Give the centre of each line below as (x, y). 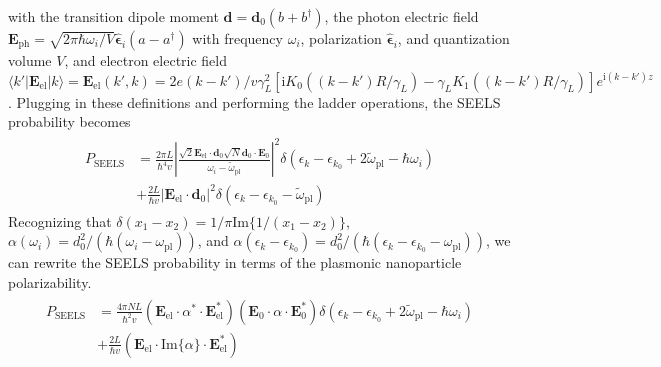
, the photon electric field (401, 16)
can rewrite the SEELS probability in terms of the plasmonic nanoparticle (235, 262)
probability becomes (69, 121)
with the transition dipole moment (113, 16)
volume (30, 60)
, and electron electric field (146, 60)
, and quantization (453, 38)
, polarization (341, 38)
